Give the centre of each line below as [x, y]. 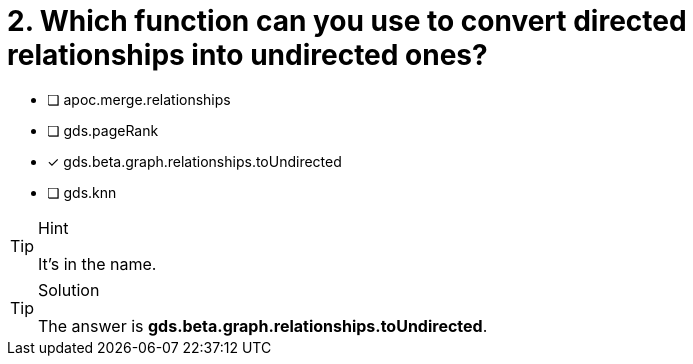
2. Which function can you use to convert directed [347, 21]
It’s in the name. [97, 263]
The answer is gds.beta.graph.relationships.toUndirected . [263, 325]
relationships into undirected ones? [247, 55]
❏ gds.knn [82, 192]
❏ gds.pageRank [103, 130]
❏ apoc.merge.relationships [139, 99]
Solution [69, 289]
